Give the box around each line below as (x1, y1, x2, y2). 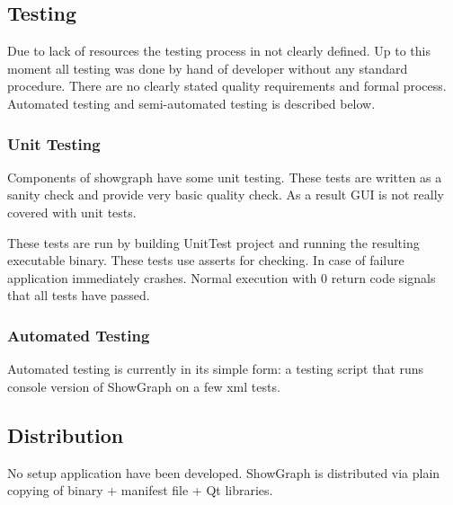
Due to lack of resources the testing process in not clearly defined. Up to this (7, 41, 431, 60)
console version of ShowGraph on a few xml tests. (7, 377, 280, 395)
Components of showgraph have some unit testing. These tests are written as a (7, 167, 442, 186)
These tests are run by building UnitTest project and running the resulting (7, 233, 420, 252)
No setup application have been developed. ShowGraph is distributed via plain (7, 463, 440, 482)
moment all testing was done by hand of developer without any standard (7, 58, 408, 77)
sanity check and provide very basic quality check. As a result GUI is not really (7, 185, 444, 204)
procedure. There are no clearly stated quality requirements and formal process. (7, 76, 447, 95)
